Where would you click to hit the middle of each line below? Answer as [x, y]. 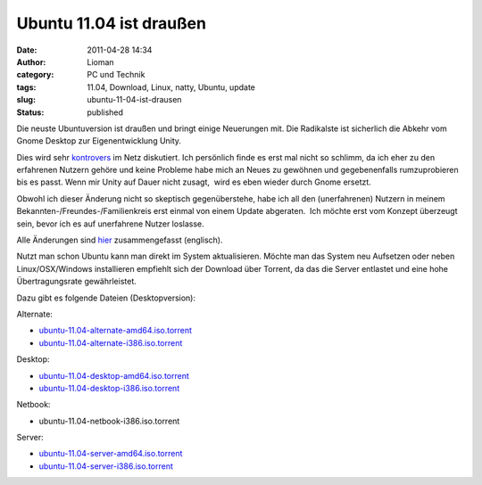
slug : [26, 100]
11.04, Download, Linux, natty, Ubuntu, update [171, 87]
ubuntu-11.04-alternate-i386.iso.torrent [111, 342]
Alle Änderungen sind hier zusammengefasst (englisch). [120, 240]
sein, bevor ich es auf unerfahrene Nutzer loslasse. [110, 224]
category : [35, 75]
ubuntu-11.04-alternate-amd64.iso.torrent [115, 331]
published [105, 112]
